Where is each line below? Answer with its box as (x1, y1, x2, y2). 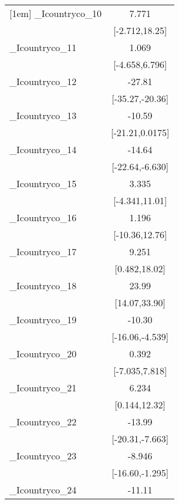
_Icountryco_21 (9, 381, 77, 394)
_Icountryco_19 (9, 313, 77, 326)
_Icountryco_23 (9, 449, 77, 462)
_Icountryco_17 (9, 245, 77, 258)
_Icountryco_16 (9, 211, 77, 224)
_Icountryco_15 (9, 177, 77, 190)
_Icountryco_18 (9, 279, 77, 292)
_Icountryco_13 (9, 109, 77, 122)
